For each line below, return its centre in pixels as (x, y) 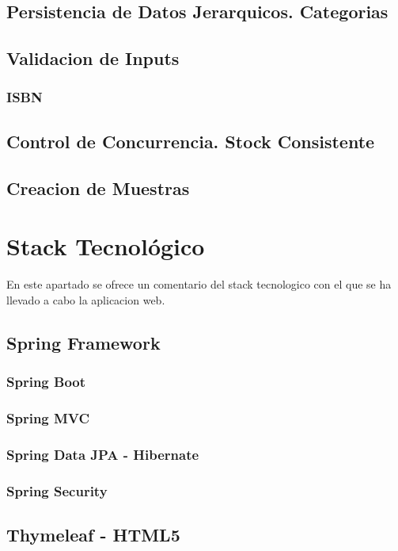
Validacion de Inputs (93, 58)
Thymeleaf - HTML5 (93, 534)
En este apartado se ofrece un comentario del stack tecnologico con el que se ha (199, 284)
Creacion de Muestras (98, 187)
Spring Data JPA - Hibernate (103, 454)
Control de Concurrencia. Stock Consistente (191, 141)
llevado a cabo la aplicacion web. (86, 299)
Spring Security (57, 490)
